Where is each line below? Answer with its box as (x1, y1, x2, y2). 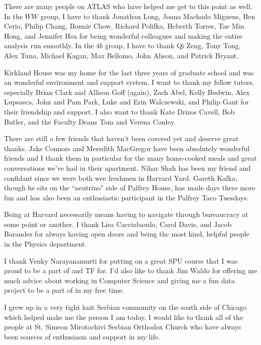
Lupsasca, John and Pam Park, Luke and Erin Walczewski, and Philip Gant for (4, 96, 249, 107)
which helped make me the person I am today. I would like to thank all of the (4, 311, 243, 322)
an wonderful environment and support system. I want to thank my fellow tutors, (4, 77, 254, 87)
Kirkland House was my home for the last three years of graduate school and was (4, 67, 254, 77)
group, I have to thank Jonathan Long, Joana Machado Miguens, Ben (40, 11, 255, 21)
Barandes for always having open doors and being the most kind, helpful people (4, 228, 249, 239)
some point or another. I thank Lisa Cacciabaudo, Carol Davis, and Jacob (4, 218, 232, 229)
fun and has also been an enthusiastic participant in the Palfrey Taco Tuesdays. (4, 192, 249, 202)
